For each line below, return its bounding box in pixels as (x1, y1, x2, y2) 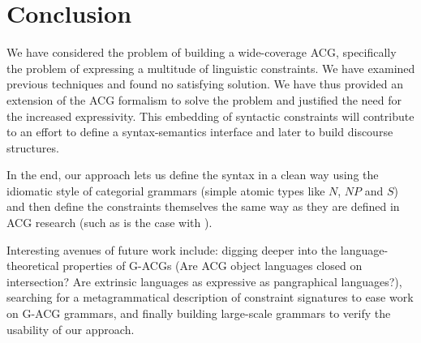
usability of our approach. (6, 320, 135, 337)
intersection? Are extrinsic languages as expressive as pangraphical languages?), (6, 272, 402, 289)
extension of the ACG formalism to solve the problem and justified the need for (6, 91, 402, 108)
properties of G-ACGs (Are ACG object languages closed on (62, 257, 363, 274)
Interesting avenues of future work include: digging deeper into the (6, 241, 337, 258)
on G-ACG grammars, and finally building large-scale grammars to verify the (6, 305, 391, 322)
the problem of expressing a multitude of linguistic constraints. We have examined (6, 59, 415, 76)
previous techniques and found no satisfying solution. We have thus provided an (6, 75, 404, 92)
